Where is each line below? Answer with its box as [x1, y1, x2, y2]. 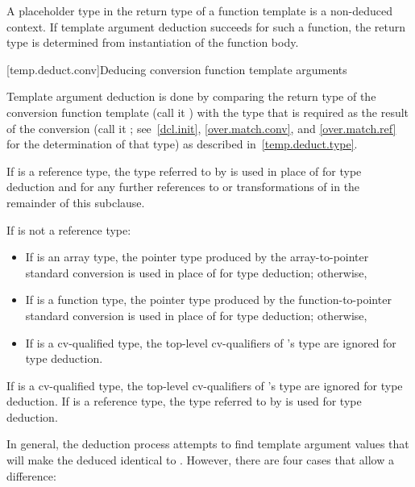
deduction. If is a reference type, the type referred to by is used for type [6, 393, 362, 410]
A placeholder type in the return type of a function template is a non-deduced [6, 2, 392, 19]
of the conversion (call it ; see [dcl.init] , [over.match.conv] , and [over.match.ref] [6, 119, 396, 136]
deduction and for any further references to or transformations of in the [6, 178, 360, 195]
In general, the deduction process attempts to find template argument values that [6, 435, 409, 452]
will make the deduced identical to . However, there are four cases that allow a [6, 452, 394, 468]
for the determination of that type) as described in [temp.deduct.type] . [6, 135, 358, 152]
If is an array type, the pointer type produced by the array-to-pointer [25, 248, 369, 265]
